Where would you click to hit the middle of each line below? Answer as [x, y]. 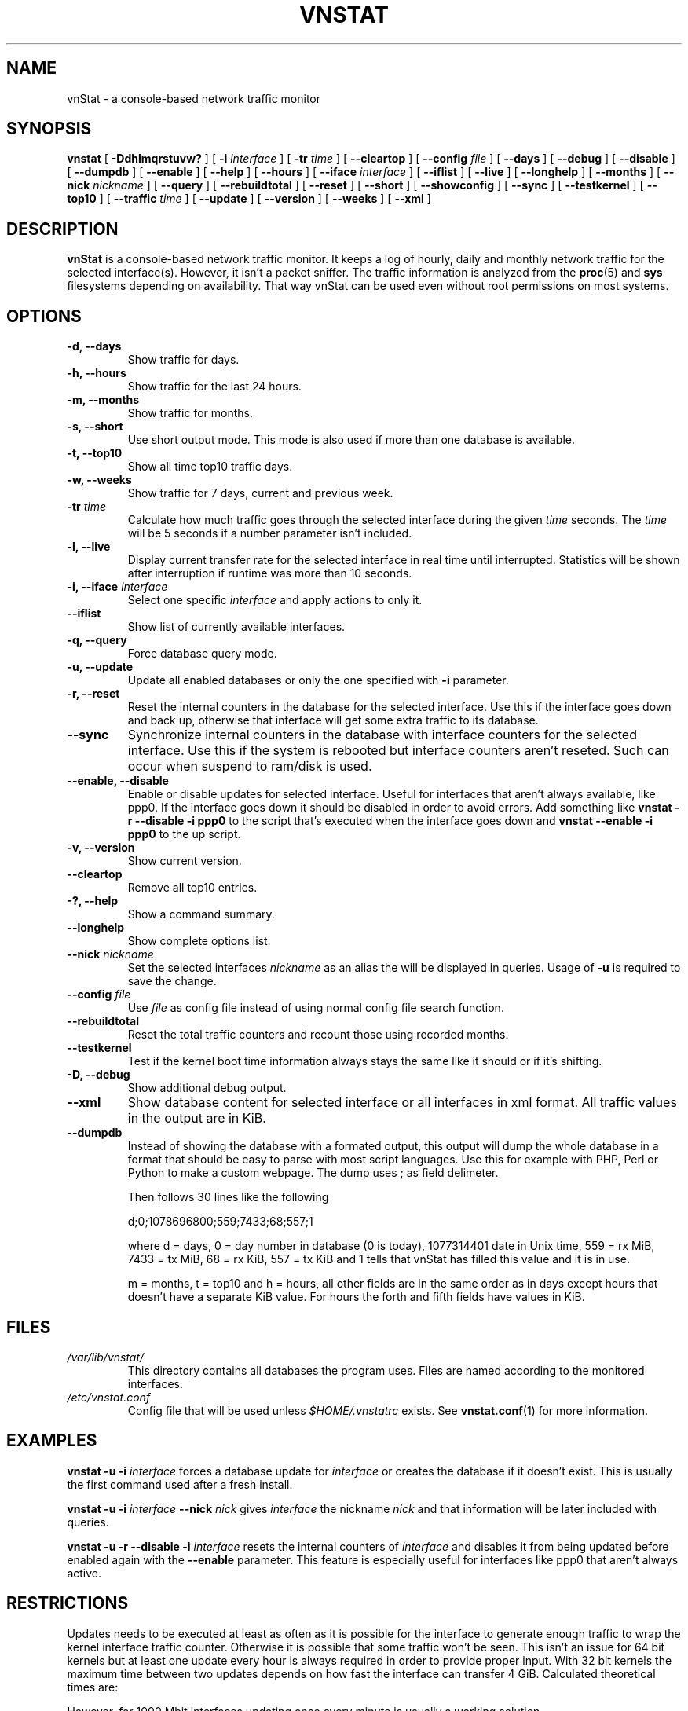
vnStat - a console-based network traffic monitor [194, 98]
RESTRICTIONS [68, 1603]
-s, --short [95, 427]
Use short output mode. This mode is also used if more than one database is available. [351, 440]
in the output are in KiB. [197, 1118]
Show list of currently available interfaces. [236, 627]
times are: [93, 1687]
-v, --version [101, 848]
